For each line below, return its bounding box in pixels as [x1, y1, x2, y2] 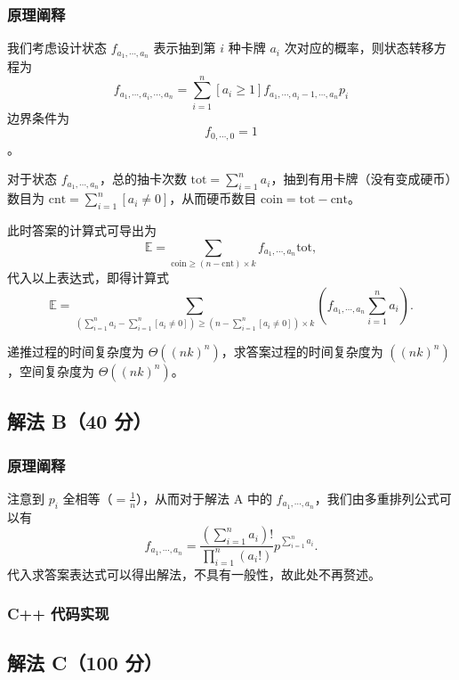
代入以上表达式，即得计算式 [7, 268, 169, 287]
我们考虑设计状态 [7, 38, 107, 57]
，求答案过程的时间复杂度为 [221, 341, 383, 360]
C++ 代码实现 [7, 602, 109, 625]
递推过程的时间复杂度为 [7, 341, 144, 360]
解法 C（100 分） [7, 649, 163, 676]
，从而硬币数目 [169, 189, 257, 208]
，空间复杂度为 [7, 361, 94, 380]
